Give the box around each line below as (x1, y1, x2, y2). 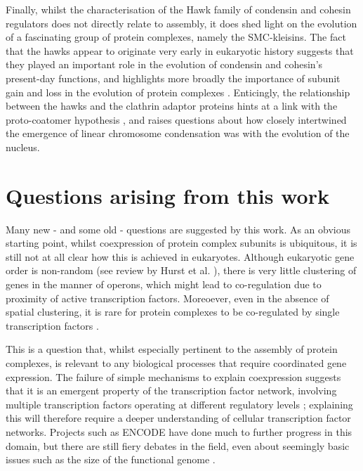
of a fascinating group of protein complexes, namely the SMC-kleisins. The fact (6, 30, 346, 44)
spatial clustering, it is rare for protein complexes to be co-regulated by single (6, 304, 340, 319)
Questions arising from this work (6, 181, 329, 209)
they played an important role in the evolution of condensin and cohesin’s (6, 57, 323, 72)
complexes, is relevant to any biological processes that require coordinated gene (6, 356, 347, 370)
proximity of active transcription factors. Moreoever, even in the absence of (6, 290, 329, 305)
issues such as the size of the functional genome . (6, 452, 216, 467)
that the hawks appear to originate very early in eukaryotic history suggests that (6, 43, 354, 58)
